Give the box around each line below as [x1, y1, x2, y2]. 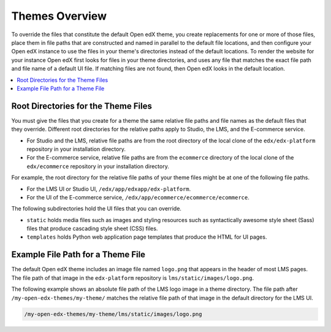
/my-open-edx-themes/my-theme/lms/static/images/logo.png [24, 311, 202, 317]
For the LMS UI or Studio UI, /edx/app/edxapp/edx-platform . [26, 185, 191, 193]
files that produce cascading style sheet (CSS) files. [26, 225, 158, 233]
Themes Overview [11, 9, 107, 23]
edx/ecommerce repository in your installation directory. [26, 163, 170, 170]
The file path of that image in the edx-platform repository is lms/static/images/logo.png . [11, 274, 254, 282]
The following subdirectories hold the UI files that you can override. [11, 205, 182, 212]
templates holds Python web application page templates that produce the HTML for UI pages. [26, 233, 267, 241]
